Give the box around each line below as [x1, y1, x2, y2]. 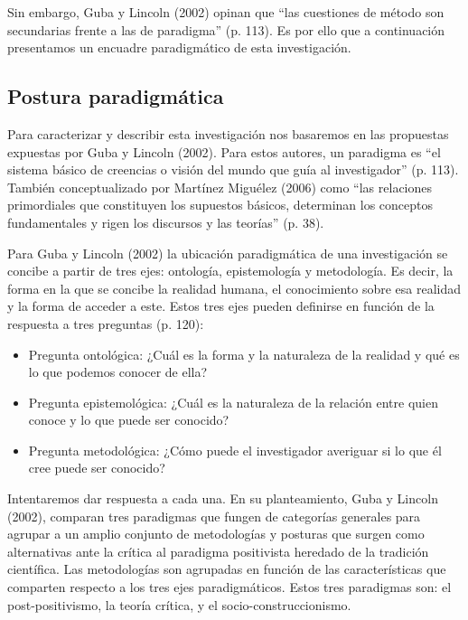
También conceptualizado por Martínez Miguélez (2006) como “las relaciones [7, 177, 433, 196]
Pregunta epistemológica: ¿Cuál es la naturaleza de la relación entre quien [28, 392, 438, 411]
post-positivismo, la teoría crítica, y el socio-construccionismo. [7, 595, 351, 614]
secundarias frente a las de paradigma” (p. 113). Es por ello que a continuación [7, 20, 445, 39]
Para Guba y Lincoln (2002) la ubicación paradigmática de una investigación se [7, 243, 448, 262]
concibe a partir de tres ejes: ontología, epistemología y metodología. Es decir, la [7, 261, 454, 280]
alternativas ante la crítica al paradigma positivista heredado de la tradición [7, 541, 429, 560]
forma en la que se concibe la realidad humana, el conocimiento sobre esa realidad [7, 278, 462, 297]
